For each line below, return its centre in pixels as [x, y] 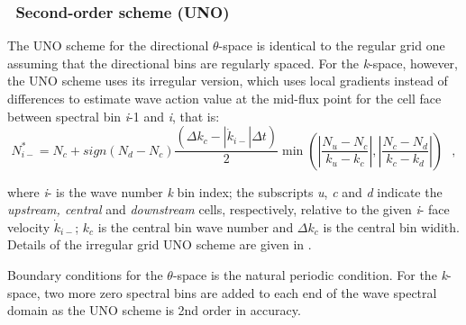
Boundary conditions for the [85, 275]
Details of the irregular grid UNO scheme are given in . [160, 244]
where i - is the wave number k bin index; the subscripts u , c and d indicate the [225, 191]
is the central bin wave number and [196, 226]
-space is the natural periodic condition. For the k [310, 275]
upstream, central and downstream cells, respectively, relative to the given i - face [228, 209]
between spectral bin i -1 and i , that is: [114, 116]
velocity [29, 226]
